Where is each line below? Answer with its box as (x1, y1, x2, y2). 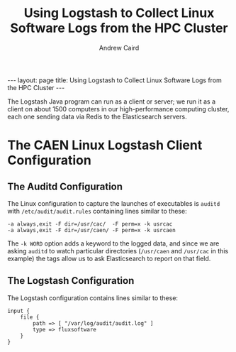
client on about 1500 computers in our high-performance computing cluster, (7, 104, 230, 113)
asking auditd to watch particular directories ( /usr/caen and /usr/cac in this (7, 246, 229, 255)
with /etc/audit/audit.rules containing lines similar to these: (7, 207, 187, 215)
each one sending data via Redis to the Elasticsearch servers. (7, 112, 187, 121)
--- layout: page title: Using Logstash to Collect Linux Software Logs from (7, 76, 222, 84)
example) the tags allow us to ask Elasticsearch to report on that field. (7, 254, 211, 263)
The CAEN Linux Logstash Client (7, 137, 203, 153)
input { (7, 307, 30, 314)
